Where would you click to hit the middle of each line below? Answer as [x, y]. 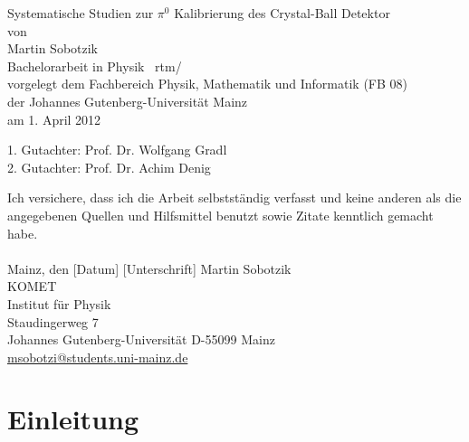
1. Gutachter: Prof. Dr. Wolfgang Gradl [117, 150]
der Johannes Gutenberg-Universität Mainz [128, 101]
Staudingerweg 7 [53, 321]
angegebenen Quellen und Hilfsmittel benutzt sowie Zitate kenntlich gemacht [220, 215]
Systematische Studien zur [81, 13]
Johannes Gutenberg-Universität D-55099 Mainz [141, 339]
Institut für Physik [59, 303]
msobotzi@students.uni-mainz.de [98, 357]
